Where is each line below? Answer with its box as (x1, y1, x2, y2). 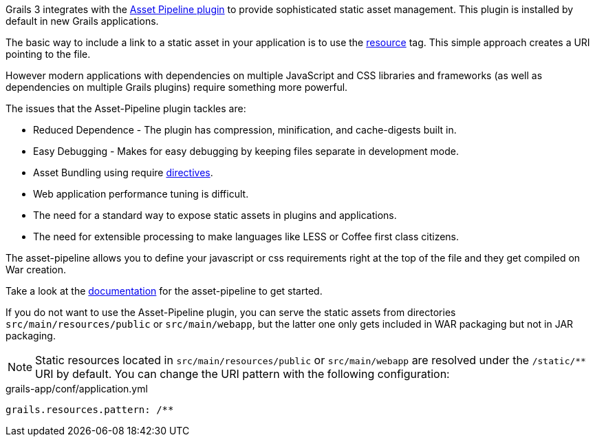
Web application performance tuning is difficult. (33, 188, 249, 200)
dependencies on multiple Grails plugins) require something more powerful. (6, 81, 348, 93)
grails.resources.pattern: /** (6, 404, 174, 415)
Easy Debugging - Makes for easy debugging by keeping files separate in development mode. (33, 145, 459, 157)
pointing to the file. (6, 48, 91, 60)
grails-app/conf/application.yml (6, 383, 148, 394)
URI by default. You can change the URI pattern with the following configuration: (35, 367, 450, 381)
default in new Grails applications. (6, 15, 159, 27)
